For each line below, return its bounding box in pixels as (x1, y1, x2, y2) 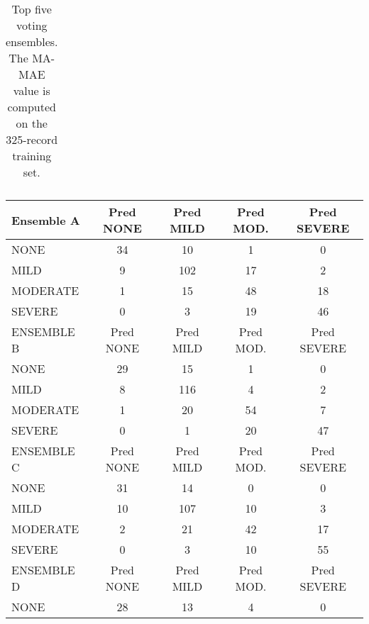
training (12, 147, 52, 164)
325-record (6, 131, 58, 147)
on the (16, 115, 48, 131)
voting (16, 17, 48, 33)
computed (7, 99, 56, 115)
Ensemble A (11, 211, 80, 228)
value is (13, 82, 50, 99)
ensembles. (6, 33, 58, 50)
